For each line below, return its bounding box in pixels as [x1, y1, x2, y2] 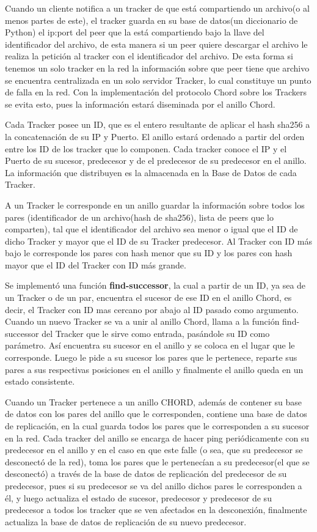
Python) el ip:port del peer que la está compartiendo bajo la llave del [5, 26, 264, 39]
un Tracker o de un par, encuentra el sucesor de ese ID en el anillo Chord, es [5, 291, 292, 304]
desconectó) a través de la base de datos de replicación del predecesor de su [5, 467, 287, 480]
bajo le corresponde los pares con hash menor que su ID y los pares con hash [5, 246, 293, 259]
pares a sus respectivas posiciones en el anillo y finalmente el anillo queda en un [5, 363, 304, 375]
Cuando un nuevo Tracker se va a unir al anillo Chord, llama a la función [5, 315, 280, 328]
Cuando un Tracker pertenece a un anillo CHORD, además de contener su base [5, 395, 302, 408]
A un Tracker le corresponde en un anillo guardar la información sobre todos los [5, 198, 305, 211]
